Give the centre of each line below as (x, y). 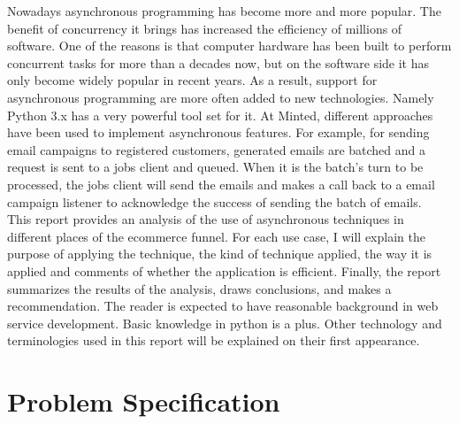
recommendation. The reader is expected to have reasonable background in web (223, 306)
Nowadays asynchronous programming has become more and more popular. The (224, 11)
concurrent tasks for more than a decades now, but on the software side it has (218, 62)
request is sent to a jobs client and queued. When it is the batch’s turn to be (215, 167)
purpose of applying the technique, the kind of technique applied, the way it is (220, 254)
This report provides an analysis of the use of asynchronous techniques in (206, 219)
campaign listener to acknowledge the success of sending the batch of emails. (214, 201)
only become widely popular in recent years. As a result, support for (192, 80)
